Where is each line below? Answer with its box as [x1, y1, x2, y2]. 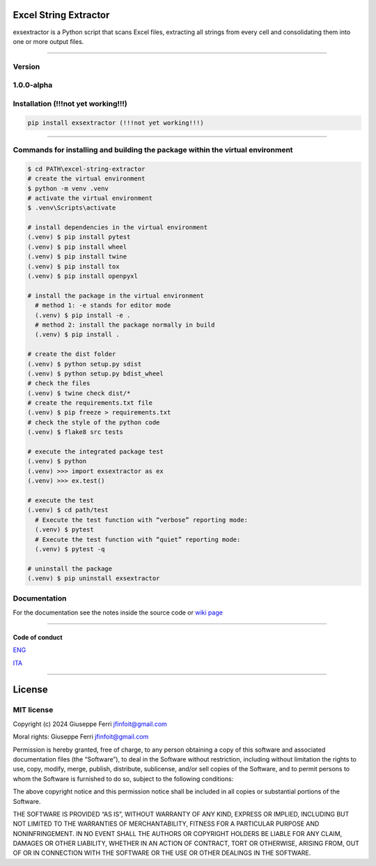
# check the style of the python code [27, 418, 160, 426]
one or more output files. [13, 37, 84, 45]
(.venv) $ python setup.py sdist [27, 359, 142, 368]
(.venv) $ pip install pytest [27, 233, 131, 241]
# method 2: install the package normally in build [35, 320, 215, 329]
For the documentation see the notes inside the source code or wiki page [13, 608, 223, 617]
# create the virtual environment [27, 175, 146, 183]
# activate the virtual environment [27, 194, 153, 202]
